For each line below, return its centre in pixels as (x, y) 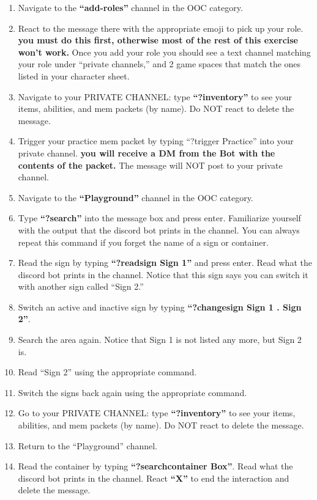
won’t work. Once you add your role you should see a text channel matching (164, 52)
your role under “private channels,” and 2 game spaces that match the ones (159, 64)
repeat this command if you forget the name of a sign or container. (143, 242)
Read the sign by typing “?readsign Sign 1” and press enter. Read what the (165, 263)
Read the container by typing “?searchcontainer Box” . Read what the (155, 466)
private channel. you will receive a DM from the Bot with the (147, 153)
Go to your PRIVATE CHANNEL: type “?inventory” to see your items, (157, 413)
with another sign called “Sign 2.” (81, 286)
